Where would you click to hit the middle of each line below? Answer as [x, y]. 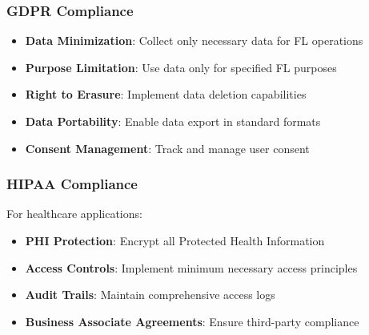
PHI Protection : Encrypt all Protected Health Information [175, 240]
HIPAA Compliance [72, 184]
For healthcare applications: [74, 214]
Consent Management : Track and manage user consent [167, 148]
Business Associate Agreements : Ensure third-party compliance [192, 321]
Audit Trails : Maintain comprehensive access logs [150, 295]
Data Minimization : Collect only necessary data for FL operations [194, 40]
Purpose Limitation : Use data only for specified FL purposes [181, 67]
